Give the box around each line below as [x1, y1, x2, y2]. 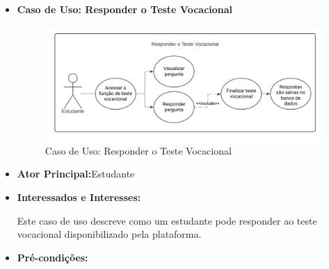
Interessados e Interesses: [17, 190, 141, 205]
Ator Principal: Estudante [17, 166, 135, 181]
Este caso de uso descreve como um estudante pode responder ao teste [17, 213, 317, 227]
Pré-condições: [17, 250, 88, 264]
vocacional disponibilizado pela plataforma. [17, 227, 202, 241]
